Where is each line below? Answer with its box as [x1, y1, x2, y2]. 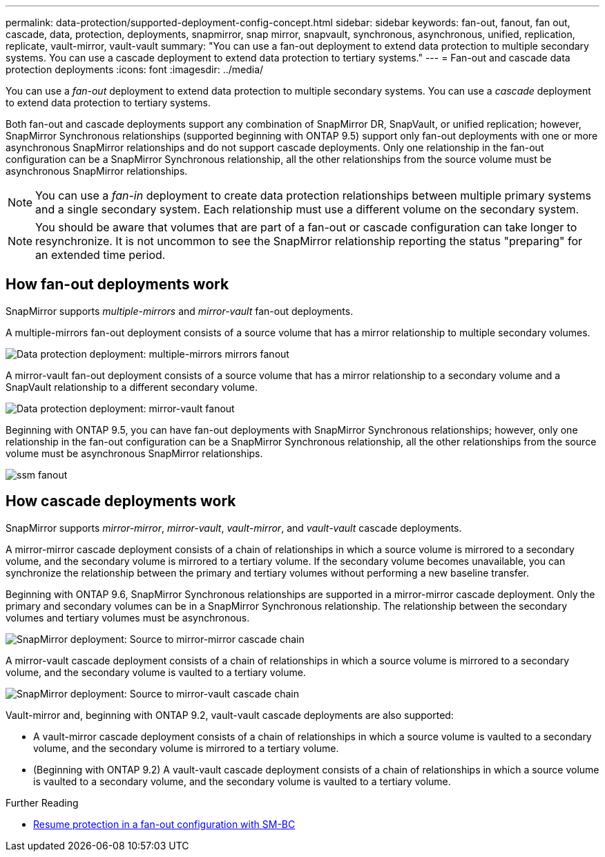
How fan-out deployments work [6, 276, 229, 293]
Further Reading [6, 796, 79, 809]
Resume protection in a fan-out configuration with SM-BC [33, 818, 296, 830]
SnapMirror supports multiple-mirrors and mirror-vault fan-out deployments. [6, 305, 354, 317]
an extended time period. [35, 248, 166, 262]
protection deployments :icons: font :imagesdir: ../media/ [6, 64, 264, 75]
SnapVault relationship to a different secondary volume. [6, 381, 258, 393]
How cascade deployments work [6, 492, 236, 510]
